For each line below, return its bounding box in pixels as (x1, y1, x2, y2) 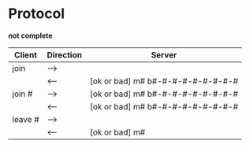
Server (151, 49, 177, 60)
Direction (47, 49, 83, 60)
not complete (8, 31, 53, 40)
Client (14, 49, 38, 60)
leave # (12, 113, 39, 124)
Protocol (8, 5, 65, 23)
